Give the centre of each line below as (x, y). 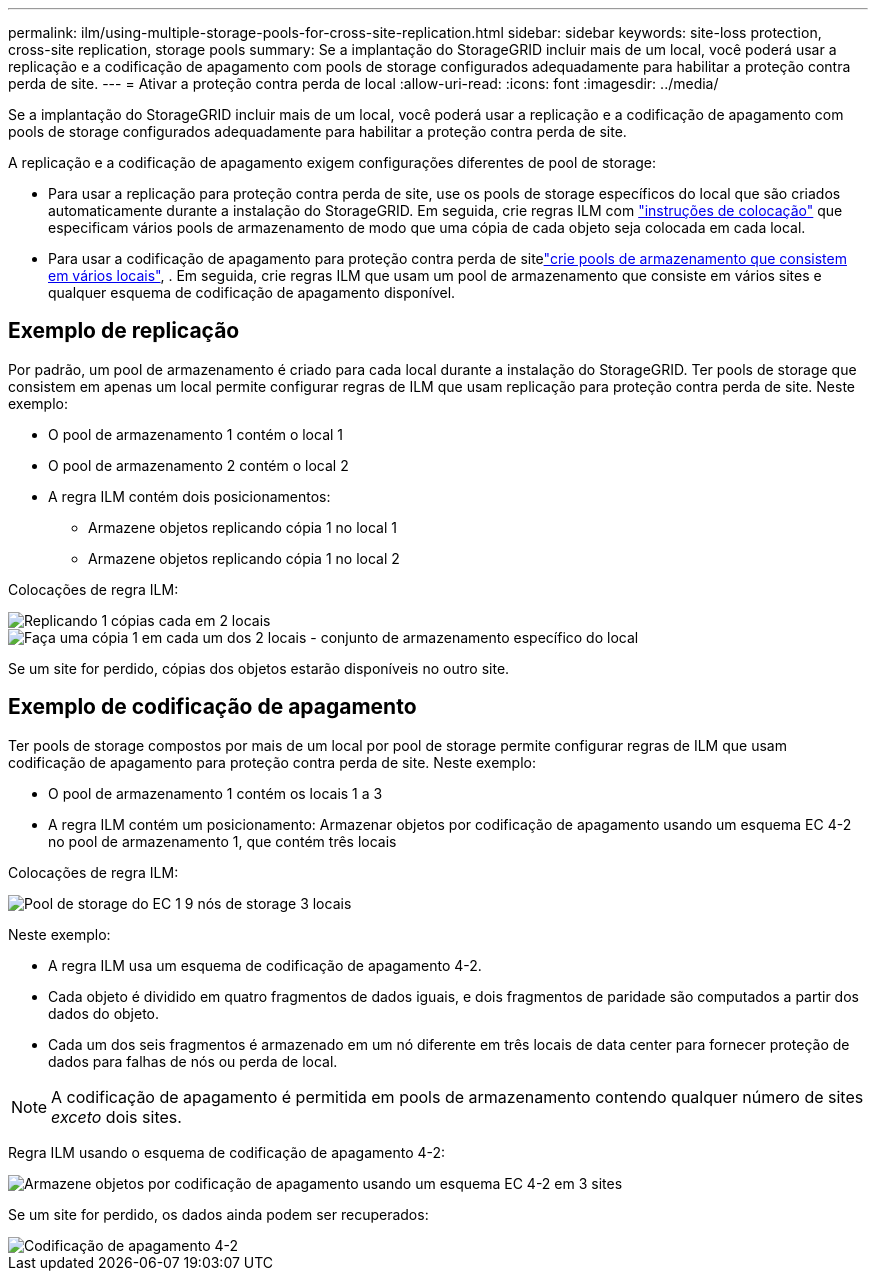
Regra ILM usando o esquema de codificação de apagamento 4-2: (227, 1152)
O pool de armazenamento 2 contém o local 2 (198, 465)
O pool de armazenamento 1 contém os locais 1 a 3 (215, 793)
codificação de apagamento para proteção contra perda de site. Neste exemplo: (272, 762)
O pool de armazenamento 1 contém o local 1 (196, 434)
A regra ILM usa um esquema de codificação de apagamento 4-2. (265, 965)
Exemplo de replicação (124, 331)
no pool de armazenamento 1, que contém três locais (222, 841)
